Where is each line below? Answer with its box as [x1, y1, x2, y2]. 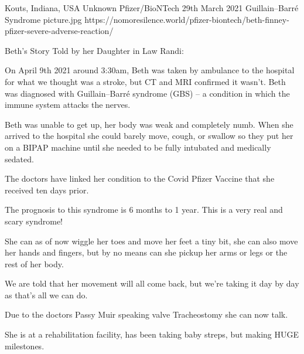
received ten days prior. [5, 183, 89, 196]
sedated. [5, 152, 34, 165]
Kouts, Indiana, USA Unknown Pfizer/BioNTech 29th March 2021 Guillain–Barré [5, 2, 299, 13]
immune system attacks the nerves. [5, 98, 131, 111]
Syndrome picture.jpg [5, 13, 82, 25]
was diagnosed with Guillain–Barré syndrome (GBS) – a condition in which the [5, 87, 290, 99]
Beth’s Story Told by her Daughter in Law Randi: [5, 44, 184, 56]
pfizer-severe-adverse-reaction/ [5, 25, 114, 37]
